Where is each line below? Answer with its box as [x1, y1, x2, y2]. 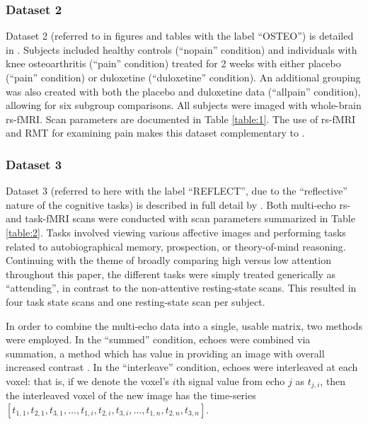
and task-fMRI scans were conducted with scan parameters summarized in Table [6, 211, 355, 226]
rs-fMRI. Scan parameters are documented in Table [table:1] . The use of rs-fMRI [6, 111, 355, 126]
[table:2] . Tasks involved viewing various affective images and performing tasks [6, 224, 346, 239]
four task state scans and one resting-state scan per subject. [6, 294, 265, 309]
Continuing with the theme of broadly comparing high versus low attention [6, 253, 331, 268]
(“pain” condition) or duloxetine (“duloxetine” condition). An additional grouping [6, 70, 361, 84]
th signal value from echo [176, 373, 285, 388]
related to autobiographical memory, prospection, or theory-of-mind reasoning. [6, 239, 346, 253]
